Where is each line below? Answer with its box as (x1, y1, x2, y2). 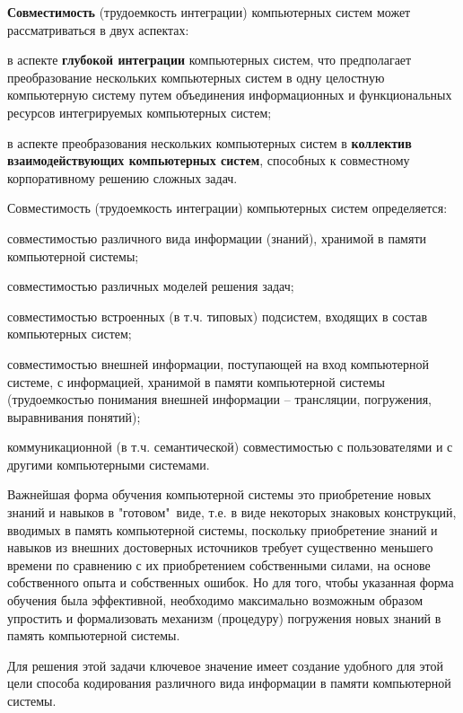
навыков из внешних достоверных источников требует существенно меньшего (7, 538, 433, 557)
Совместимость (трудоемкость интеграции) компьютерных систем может (7, 3, 411, 21)
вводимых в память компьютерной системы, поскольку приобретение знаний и (7, 520, 438, 539)
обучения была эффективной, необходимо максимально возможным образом (7, 591, 423, 610)
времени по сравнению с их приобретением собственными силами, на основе (7, 555, 431, 574)
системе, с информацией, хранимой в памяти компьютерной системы (7, 372, 385, 391)
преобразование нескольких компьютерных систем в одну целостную (7, 67, 385, 86)
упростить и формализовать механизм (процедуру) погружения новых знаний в (7, 608, 441, 627)
